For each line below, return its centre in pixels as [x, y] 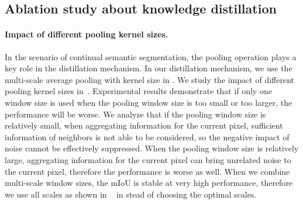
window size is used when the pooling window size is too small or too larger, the [149, 102]
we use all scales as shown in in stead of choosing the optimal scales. [131, 194]
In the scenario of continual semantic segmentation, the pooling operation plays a [151, 56]
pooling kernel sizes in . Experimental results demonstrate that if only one [138, 91]
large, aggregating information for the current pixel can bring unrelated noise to [148, 159]
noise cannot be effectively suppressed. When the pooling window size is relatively [152, 148]
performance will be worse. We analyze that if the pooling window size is [135, 114]
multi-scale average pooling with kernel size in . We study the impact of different [149, 79]
